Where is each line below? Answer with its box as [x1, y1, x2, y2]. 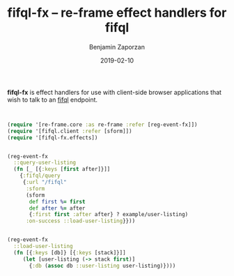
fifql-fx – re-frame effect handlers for [7, 5, 227, 21]
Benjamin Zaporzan [89, 43, 145, 51]
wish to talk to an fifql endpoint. [7, 95, 98, 104]
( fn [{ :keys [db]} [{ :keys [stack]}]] [13, 249, 127, 256]
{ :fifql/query [19, 172, 61, 179]
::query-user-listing [13, 159, 77, 167]
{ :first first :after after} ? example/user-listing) [29, 211, 189, 218]
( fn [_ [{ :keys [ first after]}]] [13, 166, 111, 173]
